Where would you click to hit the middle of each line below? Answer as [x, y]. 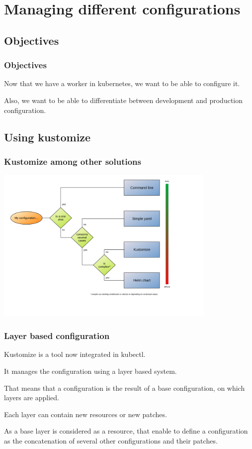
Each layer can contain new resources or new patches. [85, 414]
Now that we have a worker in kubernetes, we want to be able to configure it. [122, 83]
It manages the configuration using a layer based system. [90, 371]
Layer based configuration [57, 336]
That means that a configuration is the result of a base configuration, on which [125, 388]
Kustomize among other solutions [73, 161]
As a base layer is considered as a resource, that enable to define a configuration [126, 431]
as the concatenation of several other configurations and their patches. [111, 440]
